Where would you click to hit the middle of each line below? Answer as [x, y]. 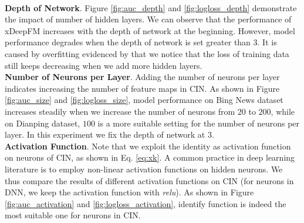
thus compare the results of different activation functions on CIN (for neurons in [149, 180]
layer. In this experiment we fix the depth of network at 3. [109, 134]
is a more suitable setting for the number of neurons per [199, 123]
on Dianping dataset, [43, 123]
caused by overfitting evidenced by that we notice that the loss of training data [147, 53]
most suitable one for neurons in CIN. [73, 215]
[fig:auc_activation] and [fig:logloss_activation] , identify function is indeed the [146, 203]
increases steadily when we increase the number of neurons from [120, 111]
